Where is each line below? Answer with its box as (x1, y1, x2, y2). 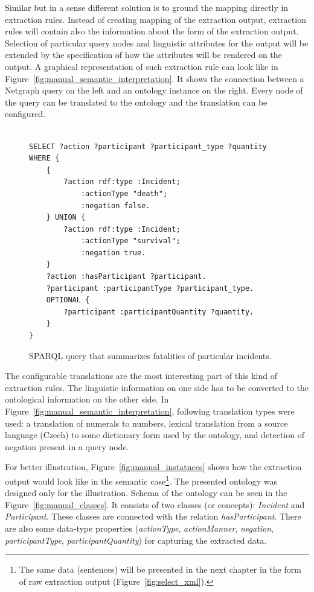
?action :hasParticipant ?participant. (46, 272, 207, 281)
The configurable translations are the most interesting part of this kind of (5, 369, 277, 382)
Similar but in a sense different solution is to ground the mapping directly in (5, 1, 289, 13)
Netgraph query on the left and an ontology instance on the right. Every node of (5, 84, 303, 97)
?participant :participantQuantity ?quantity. (63, 307, 254, 316)
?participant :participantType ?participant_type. (46, 284, 254, 293)
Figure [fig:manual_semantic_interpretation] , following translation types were (5, 405, 295, 417)
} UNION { (46, 213, 86, 222)
